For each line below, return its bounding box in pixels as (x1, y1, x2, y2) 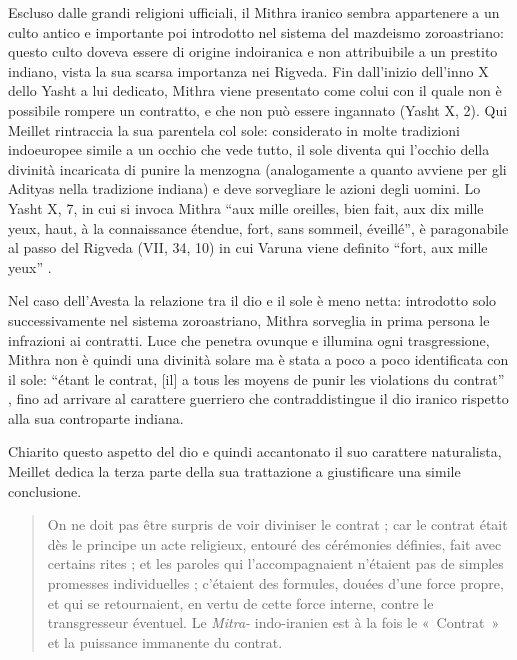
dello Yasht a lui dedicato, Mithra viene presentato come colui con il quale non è (8, 80, 502, 101)
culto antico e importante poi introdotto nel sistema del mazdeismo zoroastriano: (8, 21, 504, 42)
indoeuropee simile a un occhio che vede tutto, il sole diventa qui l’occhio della (8, 139, 490, 160)
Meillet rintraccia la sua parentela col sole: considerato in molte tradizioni (8, 119, 460, 140)
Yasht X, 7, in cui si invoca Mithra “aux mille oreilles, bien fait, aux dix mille (8, 197, 484, 218)
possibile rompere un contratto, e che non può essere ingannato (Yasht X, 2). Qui (8, 99, 508, 120)
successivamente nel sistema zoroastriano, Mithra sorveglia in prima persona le (8, 309, 490, 330)
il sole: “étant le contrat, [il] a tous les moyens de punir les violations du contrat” (8, 368, 505, 389)
